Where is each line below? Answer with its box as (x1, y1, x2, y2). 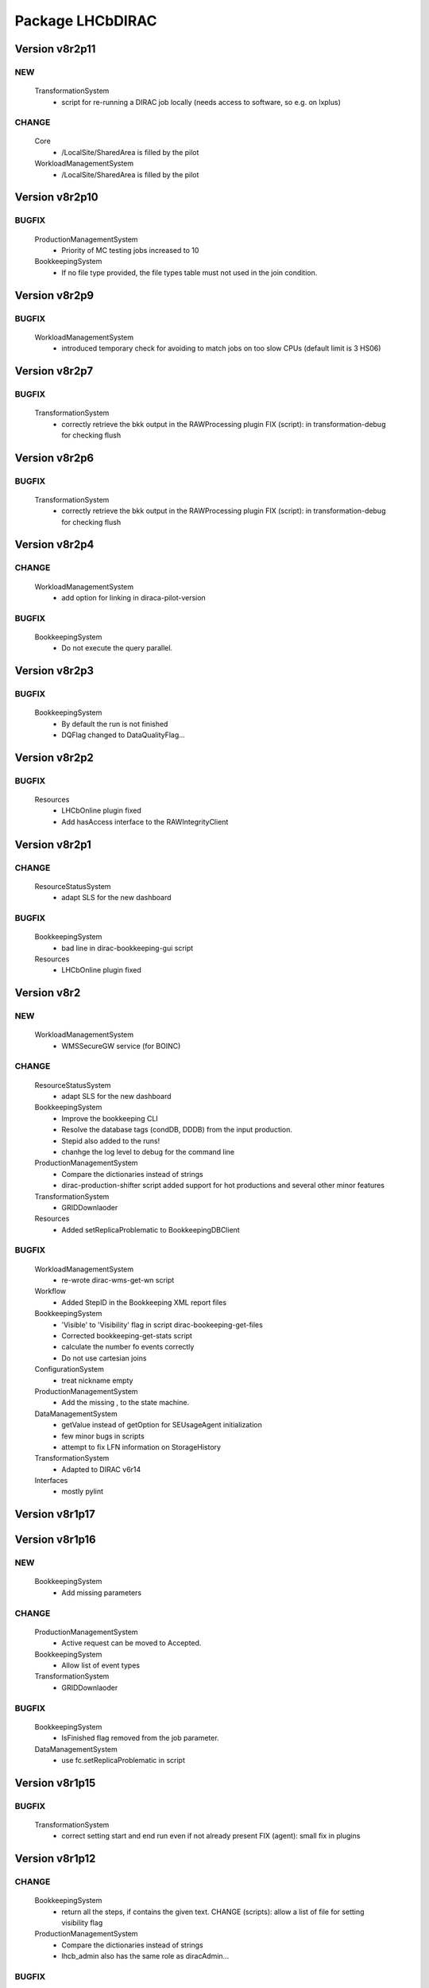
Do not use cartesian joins (61, 1353, 147, 1363)
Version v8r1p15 (14, 1776, 96, 1789)
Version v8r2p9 (14, 289, 95, 302)
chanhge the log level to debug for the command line (61, 1147, 234, 1156)
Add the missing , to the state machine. (61, 1398, 190, 1408)
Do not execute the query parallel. (61, 643, 173, 653)
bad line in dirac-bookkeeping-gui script (61, 943, 194, 953)
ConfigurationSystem (34, 1365, 105, 1374)
